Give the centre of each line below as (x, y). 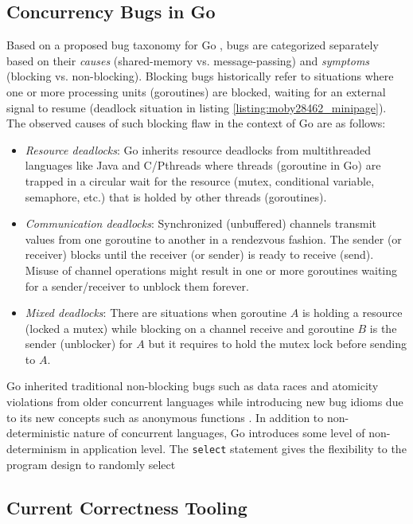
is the (383, 328)
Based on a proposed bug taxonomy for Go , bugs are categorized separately (193, 45)
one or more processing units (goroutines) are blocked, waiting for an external (196, 91)
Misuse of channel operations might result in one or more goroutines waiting (211, 270)
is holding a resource (352, 313)
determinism (37, 448)
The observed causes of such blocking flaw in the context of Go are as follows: (196, 123)
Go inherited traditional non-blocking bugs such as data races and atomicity (193, 386)
